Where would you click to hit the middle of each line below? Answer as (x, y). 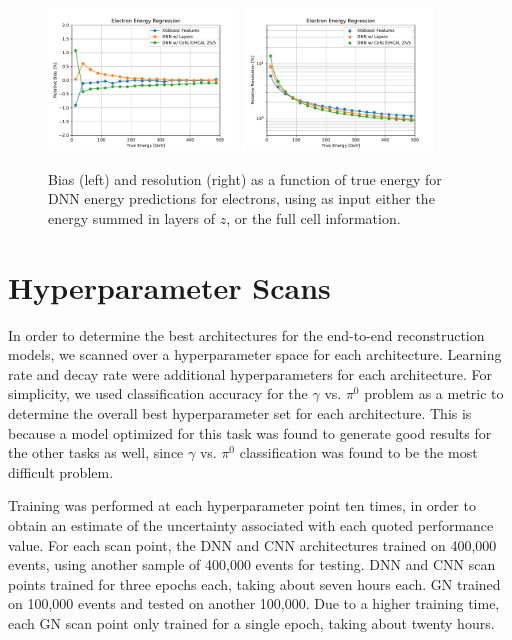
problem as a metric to (434, 393)
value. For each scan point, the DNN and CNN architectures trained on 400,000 (252, 544)
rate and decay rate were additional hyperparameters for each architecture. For (250, 373)
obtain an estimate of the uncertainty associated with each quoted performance (251, 524)
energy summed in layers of (132, 217)
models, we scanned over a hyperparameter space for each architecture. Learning (255, 354)
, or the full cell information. (313, 217)
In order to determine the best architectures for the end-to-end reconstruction (246, 334)
